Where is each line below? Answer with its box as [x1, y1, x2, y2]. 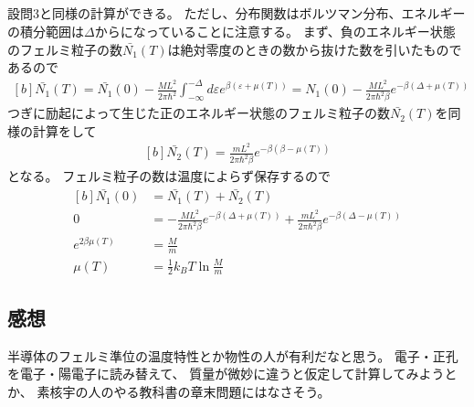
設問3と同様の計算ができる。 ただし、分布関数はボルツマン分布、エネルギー [7, 4, 466, 23]
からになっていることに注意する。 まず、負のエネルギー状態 [94, 21, 456, 40]
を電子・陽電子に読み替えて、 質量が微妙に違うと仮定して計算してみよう [7, 364, 445, 383]
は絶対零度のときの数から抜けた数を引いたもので [167, 39, 462, 59]
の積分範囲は [7, 21, 84, 40]
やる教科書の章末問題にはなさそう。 [113, 381, 331, 401]
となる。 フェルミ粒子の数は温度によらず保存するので [7, 166, 331, 186]
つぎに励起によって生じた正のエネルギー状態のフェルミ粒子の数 [7, 103, 390, 123]
